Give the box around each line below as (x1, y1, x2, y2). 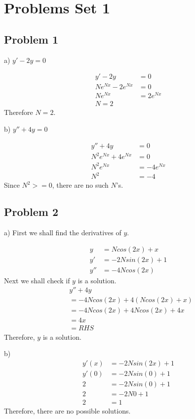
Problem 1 (4, 31, 58, 47)
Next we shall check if (4, 275, 70, 285)
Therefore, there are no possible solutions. (4, 405, 131, 416)
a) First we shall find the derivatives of (4, 227, 121, 238)
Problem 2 (4, 204, 58, 219)
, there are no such (52, 180, 109, 190)
